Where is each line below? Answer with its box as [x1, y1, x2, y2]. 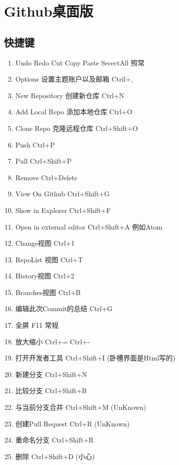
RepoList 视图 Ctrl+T [15, 254, 83, 264]
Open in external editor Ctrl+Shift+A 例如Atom [15, 221, 162, 232]
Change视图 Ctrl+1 [15, 238, 75, 248]
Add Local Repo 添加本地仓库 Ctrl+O [15, 106, 132, 117]
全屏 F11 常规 [15, 320, 59, 330]
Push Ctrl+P [15, 139, 55, 149]
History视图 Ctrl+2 [15, 271, 74, 281]
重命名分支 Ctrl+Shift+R [15, 435, 94, 445]
